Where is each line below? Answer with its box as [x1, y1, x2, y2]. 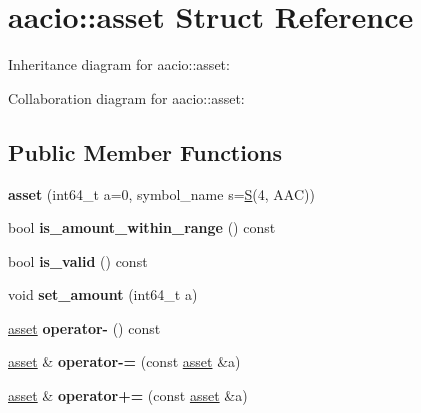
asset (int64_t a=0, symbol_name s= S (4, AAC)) [8, 183, 315, 204]
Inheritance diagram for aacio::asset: [8, 54, 230, 75]
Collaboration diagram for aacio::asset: [8, 87, 245, 108]
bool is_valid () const [8, 250, 148, 271]
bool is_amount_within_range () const [8, 217, 276, 238]
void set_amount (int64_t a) [8, 284, 198, 305]
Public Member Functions [8, 136, 282, 167]
